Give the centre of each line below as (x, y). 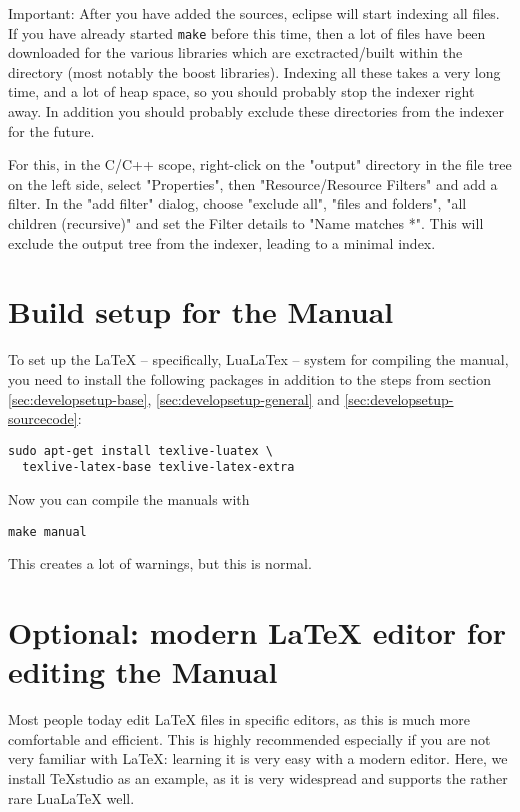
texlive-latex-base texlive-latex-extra (158, 467)
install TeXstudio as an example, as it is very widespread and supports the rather (258, 777)
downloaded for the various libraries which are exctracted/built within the (235, 52)
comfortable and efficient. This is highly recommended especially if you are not (249, 738)
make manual (47, 531)
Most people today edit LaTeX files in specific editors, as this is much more (239, 719)
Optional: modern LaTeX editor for (257, 632)
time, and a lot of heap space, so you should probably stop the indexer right (241, 91)
